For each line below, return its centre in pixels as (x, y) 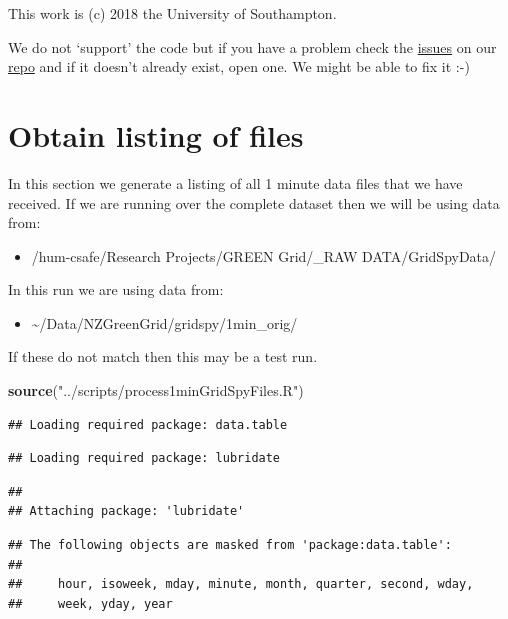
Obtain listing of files (156, 134)
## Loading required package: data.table (148, 424)
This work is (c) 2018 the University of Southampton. (172, 13)
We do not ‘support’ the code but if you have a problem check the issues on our (252, 46)
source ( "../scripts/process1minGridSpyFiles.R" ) (156, 390)
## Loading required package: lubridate (144, 458)
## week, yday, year (90, 603)
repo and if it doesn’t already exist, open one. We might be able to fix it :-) (239, 66)
